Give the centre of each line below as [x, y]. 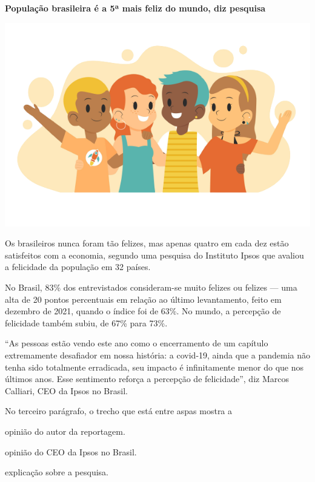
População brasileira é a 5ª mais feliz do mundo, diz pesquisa [135, 8]
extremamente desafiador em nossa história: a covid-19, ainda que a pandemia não [158, 355]
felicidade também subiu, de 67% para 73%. [86, 322]
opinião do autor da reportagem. [65, 431]
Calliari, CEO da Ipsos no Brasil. [66, 390]
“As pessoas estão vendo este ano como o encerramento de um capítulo [137, 343]
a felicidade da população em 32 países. [78, 267]
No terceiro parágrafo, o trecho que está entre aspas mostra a [119, 411]
